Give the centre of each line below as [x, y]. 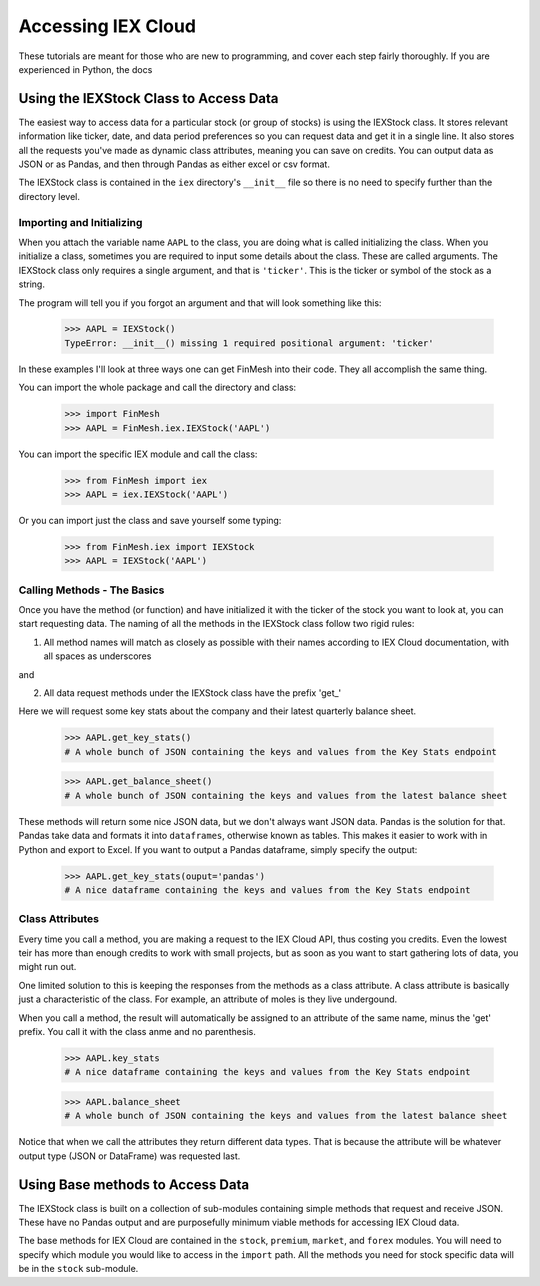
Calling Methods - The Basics [91, 590]
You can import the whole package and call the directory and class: [157, 387]
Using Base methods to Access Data [134, 1184]
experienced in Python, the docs [85, 69]
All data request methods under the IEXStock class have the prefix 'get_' [192, 693]
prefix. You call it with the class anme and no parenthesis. [137, 1031]
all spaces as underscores [97, 656]
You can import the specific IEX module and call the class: [138, 454]
